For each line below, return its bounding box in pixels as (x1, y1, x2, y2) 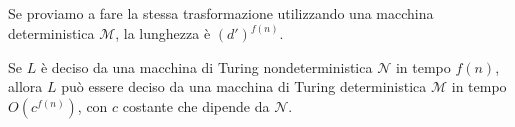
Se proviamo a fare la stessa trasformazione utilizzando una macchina (8, 3, 434, 23)
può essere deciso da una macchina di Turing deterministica (61, 76, 427, 97)
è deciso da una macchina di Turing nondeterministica (40, 56, 373, 77)
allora (8, 76, 43, 97)
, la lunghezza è (115, 23, 211, 44)
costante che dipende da (122, 95, 270, 116)
